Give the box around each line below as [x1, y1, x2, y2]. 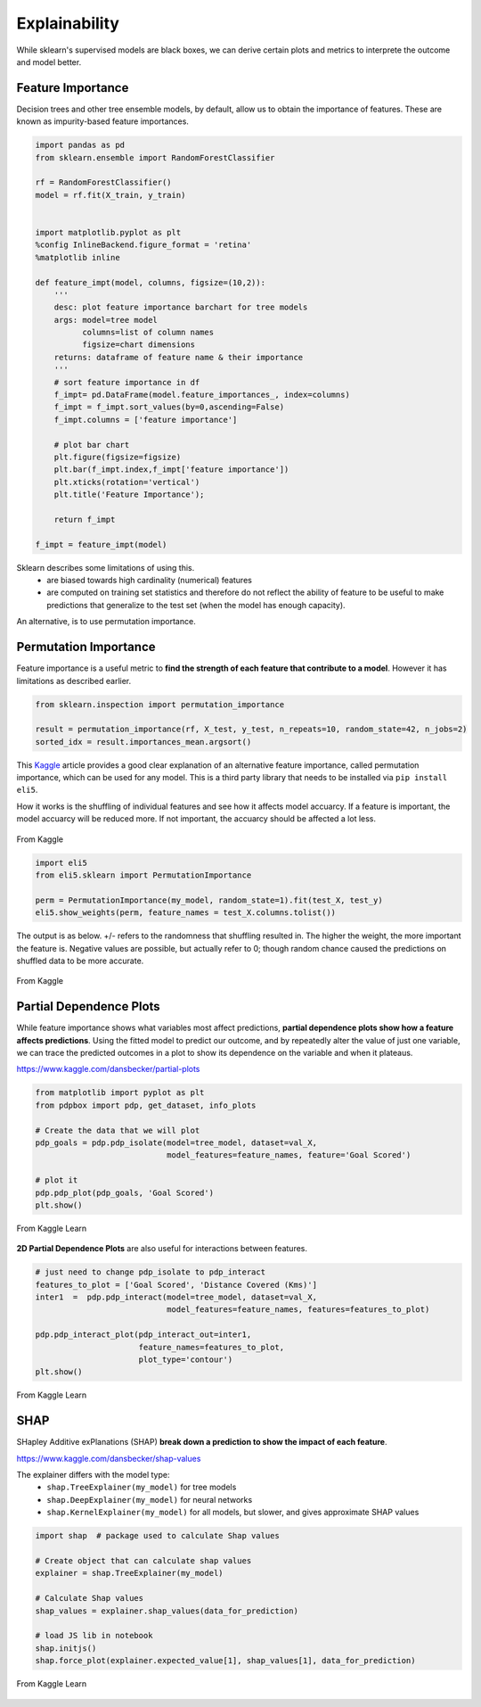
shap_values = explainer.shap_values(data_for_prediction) [35, 1605, 298, 1616]
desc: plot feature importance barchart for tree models [53, 302, 308, 312]
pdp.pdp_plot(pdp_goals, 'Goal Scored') [35, 1187, 214, 1198]
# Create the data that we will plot [35, 1125, 200, 1135]
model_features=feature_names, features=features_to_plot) [166, 1305, 430, 1315]
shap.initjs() [35, 1643, 97, 1653]
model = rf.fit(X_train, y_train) [35, 190, 186, 200]
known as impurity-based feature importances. [16, 116, 189, 127]
